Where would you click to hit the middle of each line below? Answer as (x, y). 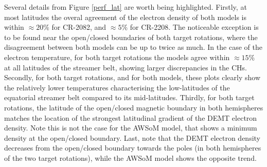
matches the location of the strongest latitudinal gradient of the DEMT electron (131, 117)
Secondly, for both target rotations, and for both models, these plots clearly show (132, 77)
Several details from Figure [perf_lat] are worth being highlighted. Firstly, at (126, 7)
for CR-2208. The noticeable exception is (194, 27)
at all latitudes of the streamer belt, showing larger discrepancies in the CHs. (126, 67)
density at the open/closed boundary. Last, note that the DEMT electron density (132, 137)
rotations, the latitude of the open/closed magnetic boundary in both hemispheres (134, 107)
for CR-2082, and (79, 27)
